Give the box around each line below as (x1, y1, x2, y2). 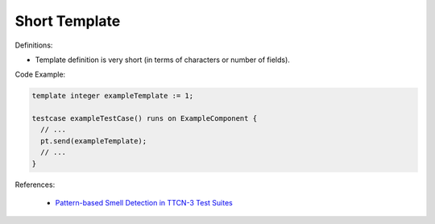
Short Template (14, 12, 121, 30)
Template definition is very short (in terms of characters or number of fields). (35, 55, 290, 64)
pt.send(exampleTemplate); (40, 136, 147, 145)
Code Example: (14, 69, 66, 80)
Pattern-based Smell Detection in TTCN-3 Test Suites (55, 198, 233, 208)
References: (14, 180, 56, 189)
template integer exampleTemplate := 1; (31, 91, 193, 101)
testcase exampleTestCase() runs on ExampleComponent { (31, 114, 258, 123)
